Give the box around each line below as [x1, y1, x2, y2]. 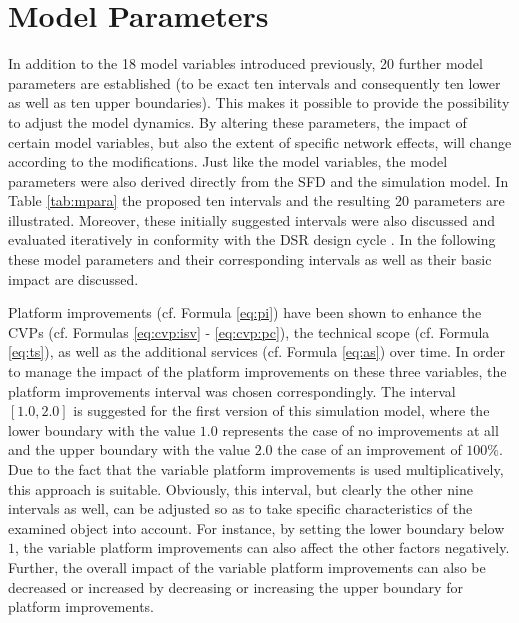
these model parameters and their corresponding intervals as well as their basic [8, 249, 492, 270]
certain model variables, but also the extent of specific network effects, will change [8, 131, 512, 152]
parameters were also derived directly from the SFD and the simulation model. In [8, 170, 509, 191]
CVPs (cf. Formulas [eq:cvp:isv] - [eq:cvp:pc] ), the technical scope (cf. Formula [8, 321, 490, 342]
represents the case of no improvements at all [222, 419, 499, 440]
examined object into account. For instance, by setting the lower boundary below [8, 517, 505, 538]
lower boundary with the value [8, 419, 196, 440]
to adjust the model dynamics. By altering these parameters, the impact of [8, 111, 467, 132]
